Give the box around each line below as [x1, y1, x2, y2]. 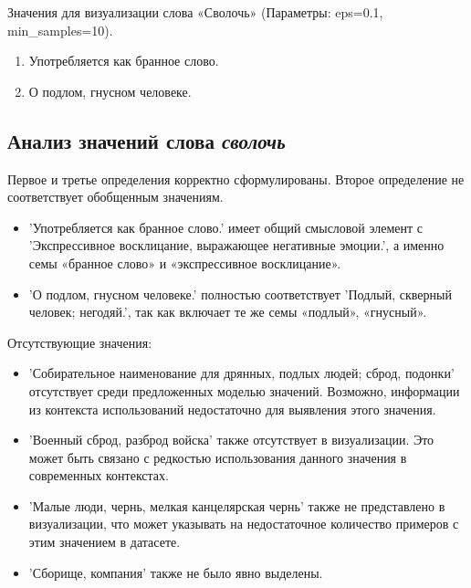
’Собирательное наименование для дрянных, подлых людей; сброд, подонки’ [28, 363, 455, 383]
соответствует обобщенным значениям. [7, 187, 224, 206]
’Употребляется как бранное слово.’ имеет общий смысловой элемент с [28, 217, 424, 236]
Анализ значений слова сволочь [7, 126, 286, 154]
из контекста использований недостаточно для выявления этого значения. [28, 399, 436, 418]
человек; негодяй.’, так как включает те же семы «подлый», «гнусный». [28, 302, 427, 321]
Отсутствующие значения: [7, 332, 152, 352]
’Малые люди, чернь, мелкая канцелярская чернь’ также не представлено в [28, 496, 445, 515]
